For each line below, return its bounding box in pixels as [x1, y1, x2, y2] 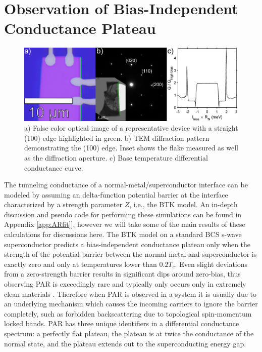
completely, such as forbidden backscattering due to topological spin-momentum [4, 308, 252, 319]
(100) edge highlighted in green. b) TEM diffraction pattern [24, 132, 209, 143]
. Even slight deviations [175, 258, 248, 269]
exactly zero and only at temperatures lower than [4, 258, 157, 269]
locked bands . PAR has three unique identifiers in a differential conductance [4, 318, 239, 329]
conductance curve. [24, 162, 83, 173]
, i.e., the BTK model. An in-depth [129, 199, 238, 210]
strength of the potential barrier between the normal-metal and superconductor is [4, 249, 257, 259]
